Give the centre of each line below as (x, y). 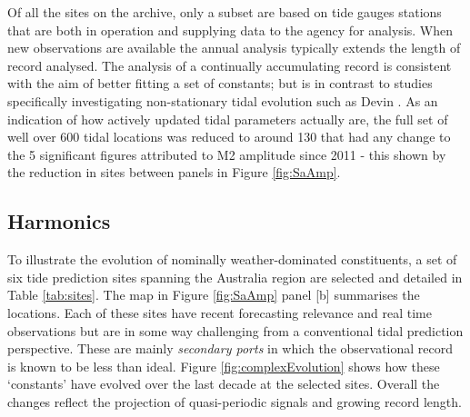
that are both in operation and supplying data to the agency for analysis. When (230, 30)
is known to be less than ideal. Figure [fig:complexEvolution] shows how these (224, 366)
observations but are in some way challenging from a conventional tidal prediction (235, 330)
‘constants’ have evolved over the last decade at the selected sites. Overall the (224, 384)
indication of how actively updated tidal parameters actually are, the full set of (228, 119)
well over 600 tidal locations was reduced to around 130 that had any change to (229, 137)
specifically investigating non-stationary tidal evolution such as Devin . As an (223, 100)
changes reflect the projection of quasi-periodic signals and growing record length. (235, 401)
